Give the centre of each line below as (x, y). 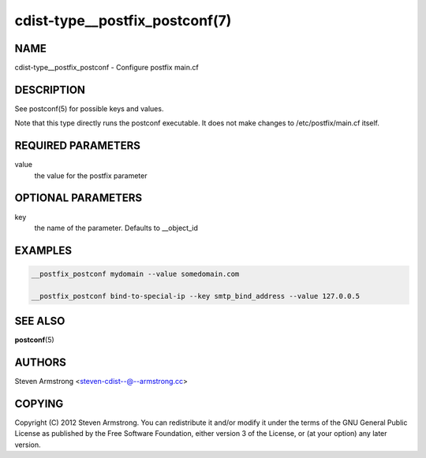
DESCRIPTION (50, 89)
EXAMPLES (43, 250)
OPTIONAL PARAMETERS (78, 198)
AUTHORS (41, 363)
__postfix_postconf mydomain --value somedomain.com (135, 274)
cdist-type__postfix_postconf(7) (123, 20)
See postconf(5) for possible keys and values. (89, 108)
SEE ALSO (40, 321)
